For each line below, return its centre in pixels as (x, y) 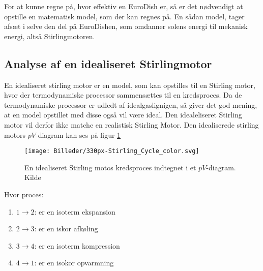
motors (15, 134)
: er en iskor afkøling (66, 229)
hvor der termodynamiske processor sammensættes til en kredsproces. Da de (123, 95)
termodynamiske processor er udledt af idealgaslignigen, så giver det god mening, (131, 104)
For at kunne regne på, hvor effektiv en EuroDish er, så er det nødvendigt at (124, 6)
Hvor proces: (24, 194)
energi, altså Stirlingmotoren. (50, 36)
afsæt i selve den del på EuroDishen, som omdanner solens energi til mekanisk (126, 26)
